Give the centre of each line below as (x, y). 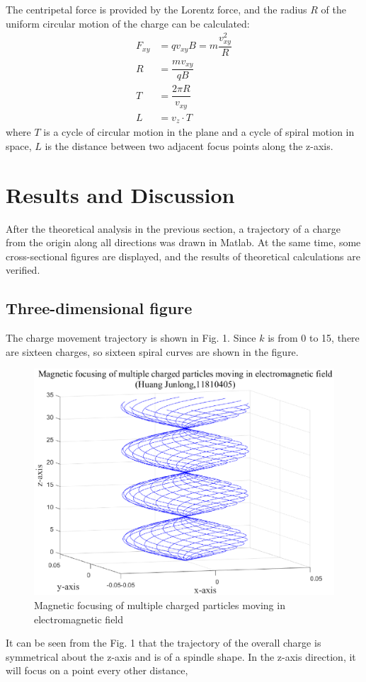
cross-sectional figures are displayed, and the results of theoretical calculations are (183, 256)
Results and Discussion (120, 194)
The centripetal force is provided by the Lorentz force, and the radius (156, 9)
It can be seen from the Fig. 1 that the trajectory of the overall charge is (164, 643)
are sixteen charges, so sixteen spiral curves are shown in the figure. (152, 351)
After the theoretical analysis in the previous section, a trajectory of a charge (173, 228)
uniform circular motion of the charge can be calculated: (128, 23)
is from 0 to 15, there (314, 338)
